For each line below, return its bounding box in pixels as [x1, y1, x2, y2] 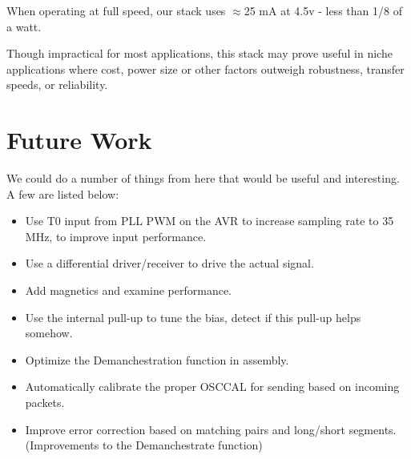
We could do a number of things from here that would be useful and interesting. [6, 170, 400, 187]
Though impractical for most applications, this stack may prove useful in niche [6, 45, 393, 62]
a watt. [6, 18, 42, 34]
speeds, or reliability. [6, 76, 108, 93]
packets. [25, 394, 65, 411]
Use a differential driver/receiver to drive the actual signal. [25, 255, 314, 272]
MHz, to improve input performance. [25, 227, 207, 244]
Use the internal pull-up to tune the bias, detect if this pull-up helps [25, 308, 361, 325]
